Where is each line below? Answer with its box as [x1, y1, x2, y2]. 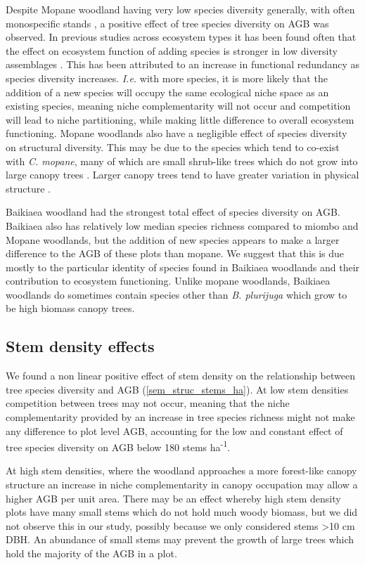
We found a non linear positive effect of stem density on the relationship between [6, 368, 355, 383]
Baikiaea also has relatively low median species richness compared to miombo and [6, 218, 359, 233]
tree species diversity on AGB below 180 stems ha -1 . [6, 438, 231, 454]
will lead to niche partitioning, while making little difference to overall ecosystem [6, 112, 354, 126]
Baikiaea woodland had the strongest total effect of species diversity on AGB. [6, 204, 340, 219]
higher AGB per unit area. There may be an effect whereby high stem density [6, 491, 341, 505]
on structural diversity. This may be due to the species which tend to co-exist [6, 139, 340, 154]
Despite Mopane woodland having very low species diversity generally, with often [6, 2, 355, 16]
